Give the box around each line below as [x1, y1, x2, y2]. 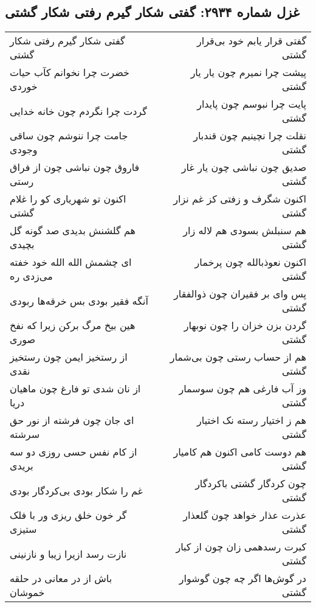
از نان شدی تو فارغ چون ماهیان [10, 381, 141, 396]
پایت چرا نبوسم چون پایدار [197, 97, 306, 111]
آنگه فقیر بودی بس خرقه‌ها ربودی [10, 293, 148, 308]
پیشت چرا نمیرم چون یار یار [190, 65, 306, 80]
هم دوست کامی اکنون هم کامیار [173, 445, 306, 459]
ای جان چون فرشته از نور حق [10, 413, 134, 428]
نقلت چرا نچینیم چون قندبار [193, 128, 306, 143]
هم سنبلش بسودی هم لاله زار [183, 223, 306, 238]
